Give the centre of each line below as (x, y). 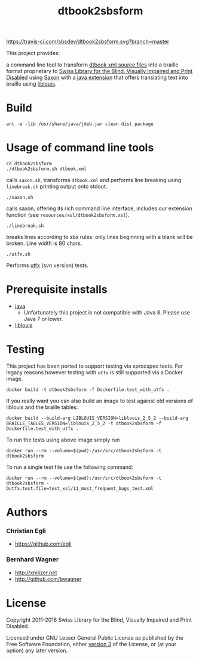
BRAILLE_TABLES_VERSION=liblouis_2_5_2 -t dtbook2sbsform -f (84, 423)
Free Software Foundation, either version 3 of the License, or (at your (91, 644)
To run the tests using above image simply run (63, 440)
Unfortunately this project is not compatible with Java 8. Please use (107, 312)
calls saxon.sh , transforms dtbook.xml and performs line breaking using (94, 180)
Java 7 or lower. (43, 319)
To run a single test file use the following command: (70, 467)
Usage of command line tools (80, 148)
